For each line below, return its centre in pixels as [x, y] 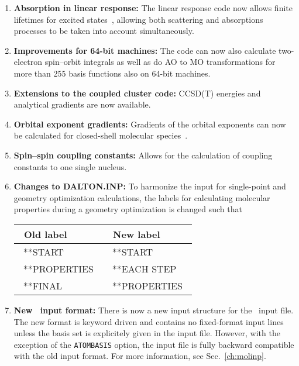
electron [28, 62]
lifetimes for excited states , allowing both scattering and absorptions [138, 19]
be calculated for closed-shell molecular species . [101, 135]
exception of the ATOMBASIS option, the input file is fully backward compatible [154, 344]
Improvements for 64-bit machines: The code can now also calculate [145, 50]
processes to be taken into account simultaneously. [104, 31]
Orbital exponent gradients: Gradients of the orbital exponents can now [150, 124]
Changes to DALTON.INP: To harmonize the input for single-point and [150, 186]
